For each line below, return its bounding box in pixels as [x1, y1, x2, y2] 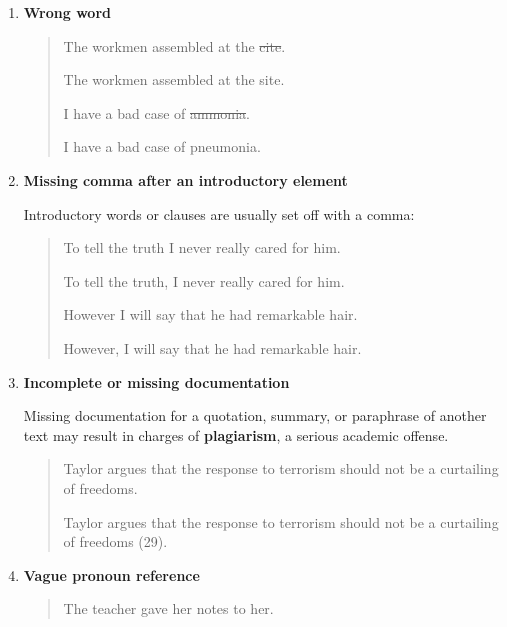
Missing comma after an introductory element [23, 169, 348, 190]
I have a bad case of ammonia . [63, 102, 250, 123]
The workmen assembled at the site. [63, 69, 285, 90]
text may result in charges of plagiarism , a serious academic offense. [23, 424, 449, 445]
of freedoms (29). [63, 531, 168, 552]
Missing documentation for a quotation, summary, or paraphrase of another [23, 405, 487, 426]
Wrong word [23, 2, 111, 22]
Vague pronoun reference [23, 564, 200, 585]
